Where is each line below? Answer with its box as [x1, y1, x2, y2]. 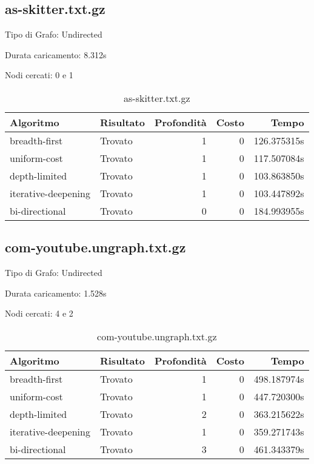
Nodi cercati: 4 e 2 [5, 307, 73, 320]
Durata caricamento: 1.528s [5, 286, 107, 299]
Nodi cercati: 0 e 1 [5, 69, 73, 81]
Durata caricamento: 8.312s [5, 48, 107, 61]
